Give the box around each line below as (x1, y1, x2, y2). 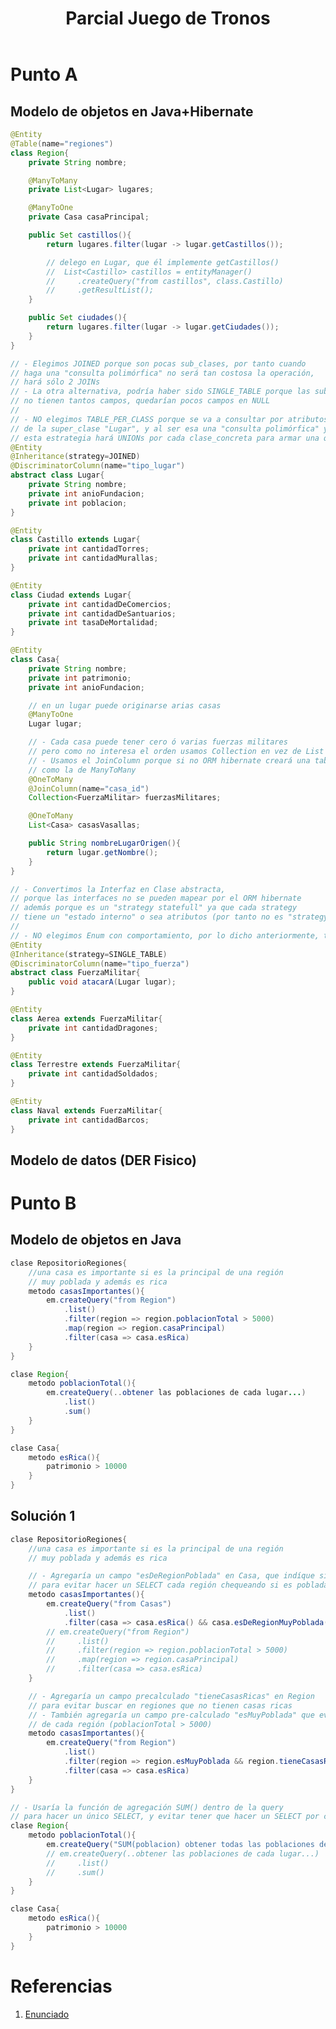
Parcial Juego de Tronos (65, 7, 271, 30)
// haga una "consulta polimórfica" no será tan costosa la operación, (10, 368, 315, 378)
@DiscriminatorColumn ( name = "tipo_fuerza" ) (10, 958, 190, 969)
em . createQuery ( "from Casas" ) (46, 1599, 172, 1609)
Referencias (10, 1975, 113, 1997)
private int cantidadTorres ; (28, 544, 150, 554)
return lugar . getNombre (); (46, 847, 159, 857)
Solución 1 (10, 1508, 76, 1525)
